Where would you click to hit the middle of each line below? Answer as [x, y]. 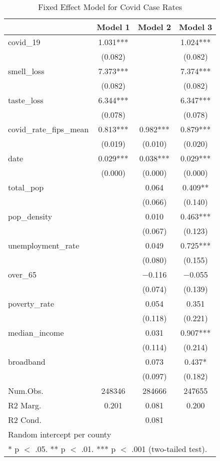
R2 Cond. [25, 420]
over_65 [22, 274]
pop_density [30, 216]
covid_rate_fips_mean [48, 129]
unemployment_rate [44, 245]
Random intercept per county [60, 434]
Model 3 [196, 27]
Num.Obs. [26, 391]
